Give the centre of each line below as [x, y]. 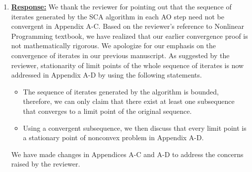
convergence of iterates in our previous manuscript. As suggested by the [120, 55]
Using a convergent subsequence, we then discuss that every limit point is [135, 128]
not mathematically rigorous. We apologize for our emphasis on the [114, 45]
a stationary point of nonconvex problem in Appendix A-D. [113, 137]
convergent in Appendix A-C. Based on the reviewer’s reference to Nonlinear [127, 26]
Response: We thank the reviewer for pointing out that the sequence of [121, 6]
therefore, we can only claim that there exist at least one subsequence [129, 101]
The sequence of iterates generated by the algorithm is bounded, [121, 91]
